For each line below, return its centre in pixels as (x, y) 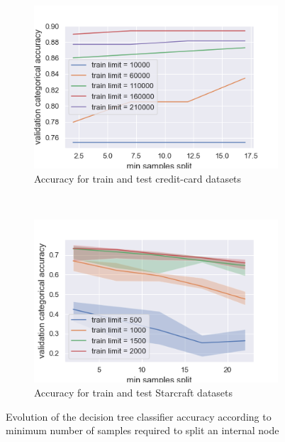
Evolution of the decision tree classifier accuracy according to (139, 416)
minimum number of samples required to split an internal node (142, 430)
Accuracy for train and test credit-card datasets (138, 178)
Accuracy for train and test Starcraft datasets (134, 393)
